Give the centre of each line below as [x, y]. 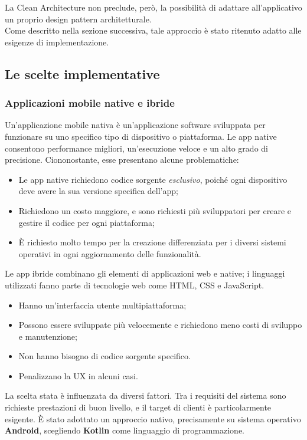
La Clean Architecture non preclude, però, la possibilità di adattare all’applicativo [153, 7]
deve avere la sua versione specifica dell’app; [98, 191]
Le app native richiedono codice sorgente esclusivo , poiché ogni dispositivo [153, 179]
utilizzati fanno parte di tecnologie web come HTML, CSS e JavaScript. [135, 285]
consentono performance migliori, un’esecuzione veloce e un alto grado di [136, 148]
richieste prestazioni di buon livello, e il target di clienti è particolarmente [138, 407]
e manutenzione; [48, 336]
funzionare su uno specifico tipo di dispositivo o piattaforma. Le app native [141, 136]
